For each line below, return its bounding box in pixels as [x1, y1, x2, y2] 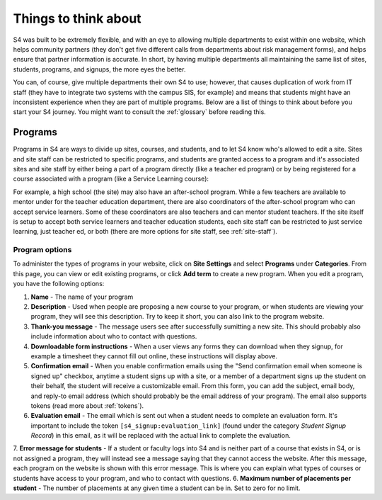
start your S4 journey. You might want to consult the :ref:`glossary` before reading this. [13, 108, 267, 116]
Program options [13, 245, 72, 255]
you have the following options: [13, 280, 105, 288]
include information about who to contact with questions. [30, 332, 197, 341]
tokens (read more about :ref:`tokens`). [30, 401, 144, 410]
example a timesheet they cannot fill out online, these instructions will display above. [30, 351, 278, 360]
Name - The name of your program [30, 292, 134, 301]
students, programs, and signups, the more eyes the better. [13, 64, 186, 74]
